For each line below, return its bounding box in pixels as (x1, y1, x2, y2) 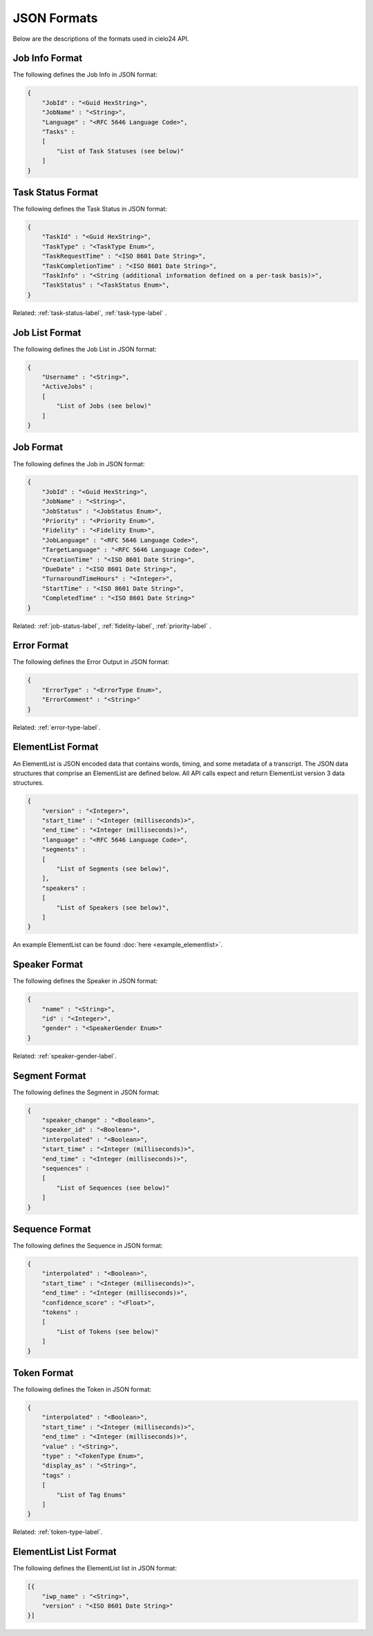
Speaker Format (12, 959, 83, 971)
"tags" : (41, 1472, 72, 1479)
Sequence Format (12, 1223, 91, 1235)
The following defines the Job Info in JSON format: (12, 70, 158, 79)
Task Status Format (12, 187, 99, 198)
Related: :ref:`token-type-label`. (12, 1528, 103, 1537)
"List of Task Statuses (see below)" (56, 147, 184, 155)
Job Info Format (12, 53, 83, 64)
